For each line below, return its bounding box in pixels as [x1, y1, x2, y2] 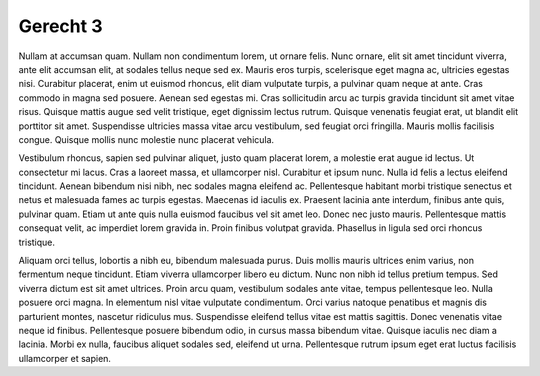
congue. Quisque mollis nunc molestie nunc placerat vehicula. [18, 133, 275, 145]
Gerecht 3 [18, 15, 103, 37]
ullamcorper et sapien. [18, 352, 112, 364]
